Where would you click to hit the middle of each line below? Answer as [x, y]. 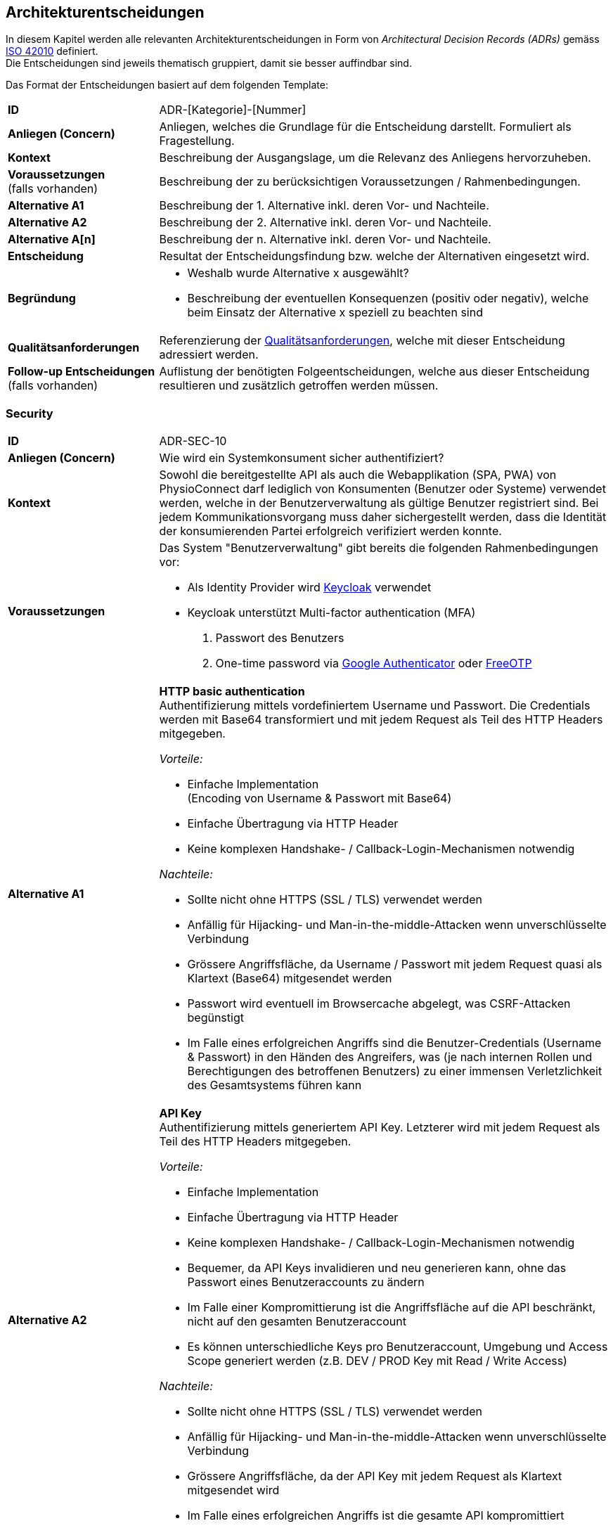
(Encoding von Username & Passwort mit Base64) [320, 798]
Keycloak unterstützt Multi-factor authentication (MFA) [331, 613]
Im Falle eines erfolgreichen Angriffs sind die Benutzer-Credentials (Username [394, 1043]
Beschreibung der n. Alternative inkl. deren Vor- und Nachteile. [325, 239]
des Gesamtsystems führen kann [275, 1085]
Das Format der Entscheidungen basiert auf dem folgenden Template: [167, 85]
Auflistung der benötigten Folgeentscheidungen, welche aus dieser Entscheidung [374, 372]
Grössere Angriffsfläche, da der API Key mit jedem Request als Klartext [375, 1476]
